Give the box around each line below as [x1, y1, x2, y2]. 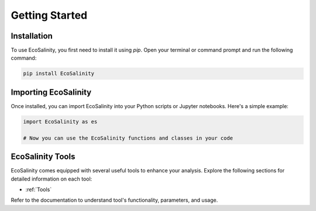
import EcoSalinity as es [23, 118, 98, 125]
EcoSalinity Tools [11, 152, 75, 162]
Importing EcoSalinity [11, 87, 92, 97]
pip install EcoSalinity [23, 70, 95, 77]
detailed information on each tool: [11, 175, 92, 182]
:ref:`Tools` [25, 186, 52, 193]
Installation [11, 31, 53, 41]
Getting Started [11, 9, 88, 22]
